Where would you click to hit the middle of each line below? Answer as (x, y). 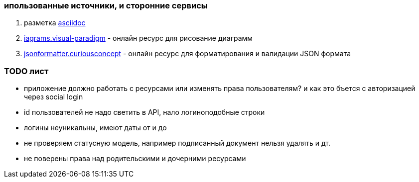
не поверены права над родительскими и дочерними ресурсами (135, 159)
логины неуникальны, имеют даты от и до (95, 128)
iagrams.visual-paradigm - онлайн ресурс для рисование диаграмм (139, 38)
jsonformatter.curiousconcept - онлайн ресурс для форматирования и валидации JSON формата (188, 54)
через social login (54, 97)
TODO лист (26, 71)
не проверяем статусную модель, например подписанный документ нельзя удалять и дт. (177, 143)
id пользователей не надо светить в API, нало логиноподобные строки (144, 112)
